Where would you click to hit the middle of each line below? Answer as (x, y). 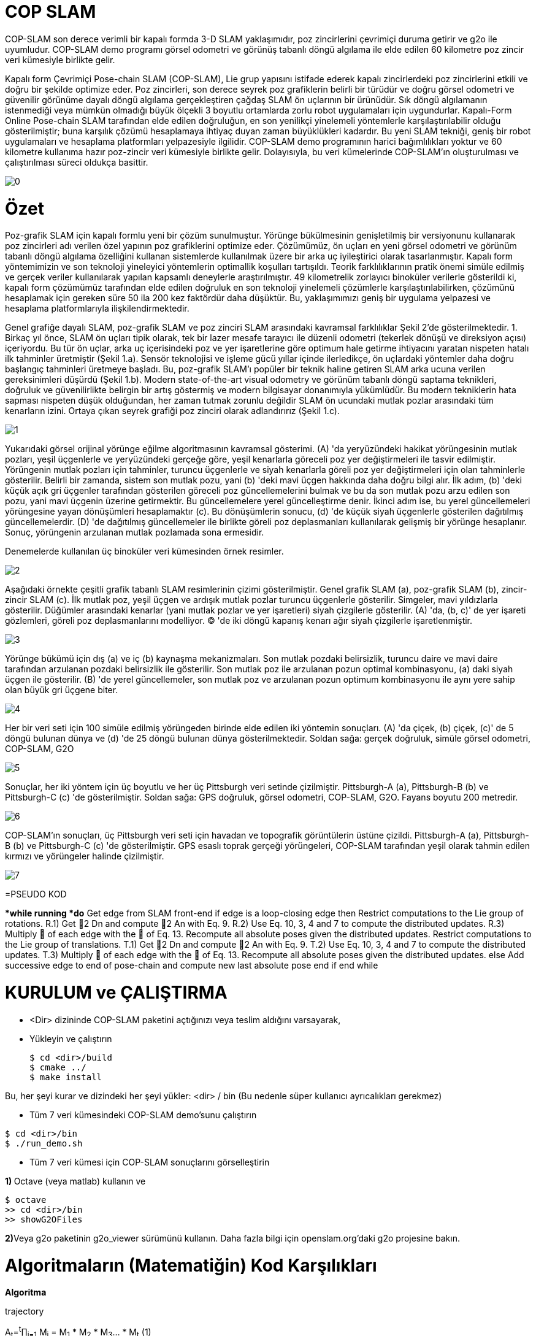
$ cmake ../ (58, 1067)
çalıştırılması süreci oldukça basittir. (77, 162)
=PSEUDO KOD (36, 894)
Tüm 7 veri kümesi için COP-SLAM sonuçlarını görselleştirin (150, 1162)
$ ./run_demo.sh (44, 1143)
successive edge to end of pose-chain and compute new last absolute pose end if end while (192, 966)
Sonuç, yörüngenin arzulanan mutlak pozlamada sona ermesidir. (135, 532)
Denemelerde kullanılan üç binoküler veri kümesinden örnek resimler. (144, 551)
